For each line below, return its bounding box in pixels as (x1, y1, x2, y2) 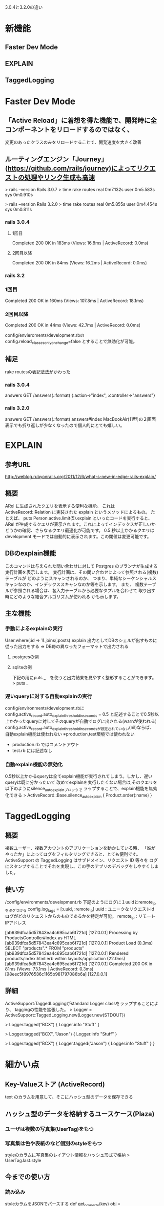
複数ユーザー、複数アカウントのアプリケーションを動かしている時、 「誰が (5, 845, 156, 851)
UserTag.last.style (5, 1157, 41, 1163)
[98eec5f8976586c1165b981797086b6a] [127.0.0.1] (5, 971, 107, 977)
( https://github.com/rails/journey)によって (5, 164, 137, 172)
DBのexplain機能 (5, 549, 56, 558)
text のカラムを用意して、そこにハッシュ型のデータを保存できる (5, 1094, 133, 1100)
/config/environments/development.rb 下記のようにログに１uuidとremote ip (5, 899, 156, 906)
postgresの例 (12, 654, 39, 660)
